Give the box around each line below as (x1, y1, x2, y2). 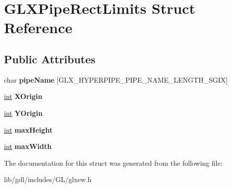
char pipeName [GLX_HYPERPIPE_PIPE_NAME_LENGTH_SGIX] (4, 74, 228, 85)
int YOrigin (4, 107, 43, 118)
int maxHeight (4, 124, 53, 135)
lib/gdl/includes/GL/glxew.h (4, 174, 92, 185)
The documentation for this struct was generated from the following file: (4, 157, 223, 168)
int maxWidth (4, 141, 52, 151)
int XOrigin (4, 91, 42, 101)
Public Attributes (4, 51, 96, 66)
